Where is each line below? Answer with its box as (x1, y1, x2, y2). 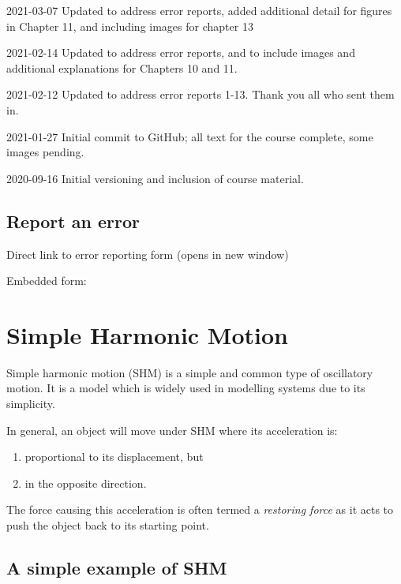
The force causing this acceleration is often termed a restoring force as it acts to (6, 501, 394, 518)
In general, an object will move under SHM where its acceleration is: (6, 421, 338, 438)
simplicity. (6, 395, 55, 412)
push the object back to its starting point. (6, 517, 209, 533)
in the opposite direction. (24, 474, 147, 491)
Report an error (6, 208, 140, 233)
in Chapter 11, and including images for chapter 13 (6, 17, 253, 34)
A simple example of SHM (6, 556, 227, 579)
